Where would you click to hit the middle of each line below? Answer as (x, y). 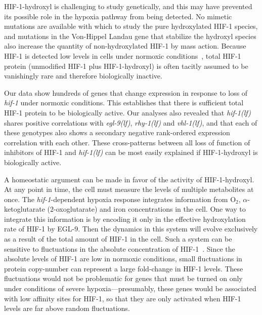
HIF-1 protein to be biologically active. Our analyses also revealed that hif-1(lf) (127, 112)
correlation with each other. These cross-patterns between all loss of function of (127, 142)
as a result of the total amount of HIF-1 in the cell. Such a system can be (118, 239)
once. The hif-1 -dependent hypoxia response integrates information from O (120, 199)
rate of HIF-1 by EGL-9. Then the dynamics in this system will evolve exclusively (131, 229)
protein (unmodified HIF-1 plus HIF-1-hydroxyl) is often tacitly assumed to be (126, 66)
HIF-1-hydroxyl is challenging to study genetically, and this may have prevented (128, 6)
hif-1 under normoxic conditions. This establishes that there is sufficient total (124, 103)
